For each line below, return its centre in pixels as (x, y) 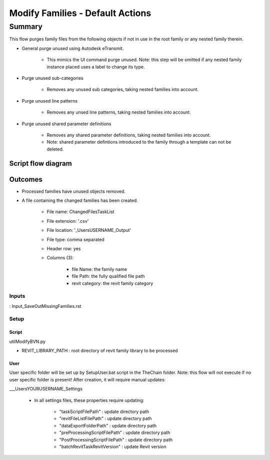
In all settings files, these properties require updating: (89, 400)
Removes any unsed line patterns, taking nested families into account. (119, 112)
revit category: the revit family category (112, 283)
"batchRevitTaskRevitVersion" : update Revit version (113, 446)
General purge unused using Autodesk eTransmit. (73, 48)
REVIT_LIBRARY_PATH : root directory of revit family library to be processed (100, 351)
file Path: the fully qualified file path (108, 276)
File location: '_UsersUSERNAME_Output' (89, 230)
